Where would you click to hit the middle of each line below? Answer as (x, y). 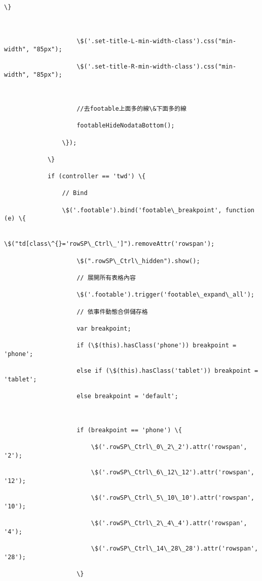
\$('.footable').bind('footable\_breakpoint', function (158, 210)
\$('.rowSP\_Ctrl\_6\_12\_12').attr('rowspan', (173, 473)
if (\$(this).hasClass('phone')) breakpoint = (157, 346)
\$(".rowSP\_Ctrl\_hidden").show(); (138, 261)
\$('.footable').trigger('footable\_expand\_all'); (165, 295)
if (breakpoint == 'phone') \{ (129, 430)
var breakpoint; (104, 328)
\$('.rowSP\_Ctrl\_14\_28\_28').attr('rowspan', (175, 548)
